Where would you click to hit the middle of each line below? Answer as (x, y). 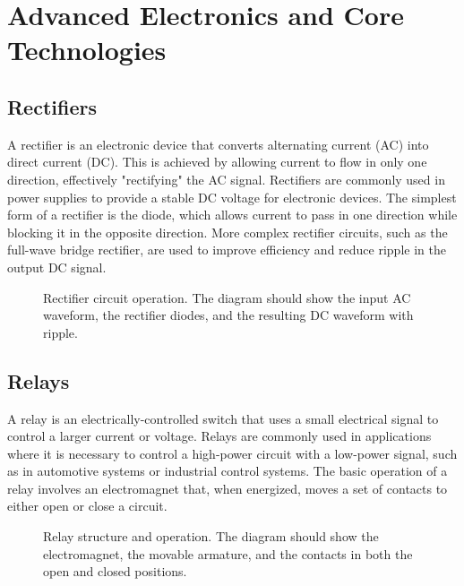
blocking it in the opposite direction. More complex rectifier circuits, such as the (228, 232)
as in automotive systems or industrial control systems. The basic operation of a (228, 471)
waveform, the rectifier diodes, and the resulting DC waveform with (228, 315)
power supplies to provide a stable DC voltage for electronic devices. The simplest (232, 197)
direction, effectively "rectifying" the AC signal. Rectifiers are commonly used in (226, 179)
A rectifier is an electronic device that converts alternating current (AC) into (218, 144)
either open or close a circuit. (87, 506)
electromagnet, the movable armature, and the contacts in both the (228, 553)
